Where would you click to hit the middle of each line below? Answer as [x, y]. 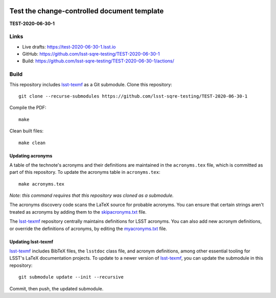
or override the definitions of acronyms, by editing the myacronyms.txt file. [88, 228]
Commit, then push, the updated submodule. [56, 288]
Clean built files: [26, 131]
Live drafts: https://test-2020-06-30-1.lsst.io [69, 47]
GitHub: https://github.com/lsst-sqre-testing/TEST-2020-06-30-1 [91, 54]
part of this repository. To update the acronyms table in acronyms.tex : [85, 172]
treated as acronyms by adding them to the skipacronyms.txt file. [78, 212]
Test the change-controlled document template [87, 11]
